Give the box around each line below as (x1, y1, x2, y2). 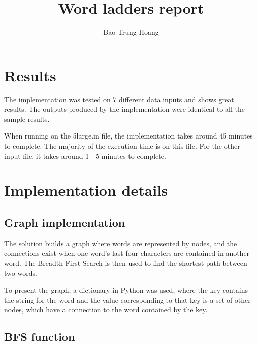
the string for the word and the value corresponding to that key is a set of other (4, 294, 251, 305)
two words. (4, 267, 37, 278)
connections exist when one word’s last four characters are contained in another (4, 248, 250, 258)
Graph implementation (4, 214, 125, 230)
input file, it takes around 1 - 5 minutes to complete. (4, 150, 166, 161)
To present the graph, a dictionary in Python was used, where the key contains (4, 285, 248, 295)
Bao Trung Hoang (103, 27, 159, 37)
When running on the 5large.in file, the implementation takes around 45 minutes (4, 130, 253, 141)
